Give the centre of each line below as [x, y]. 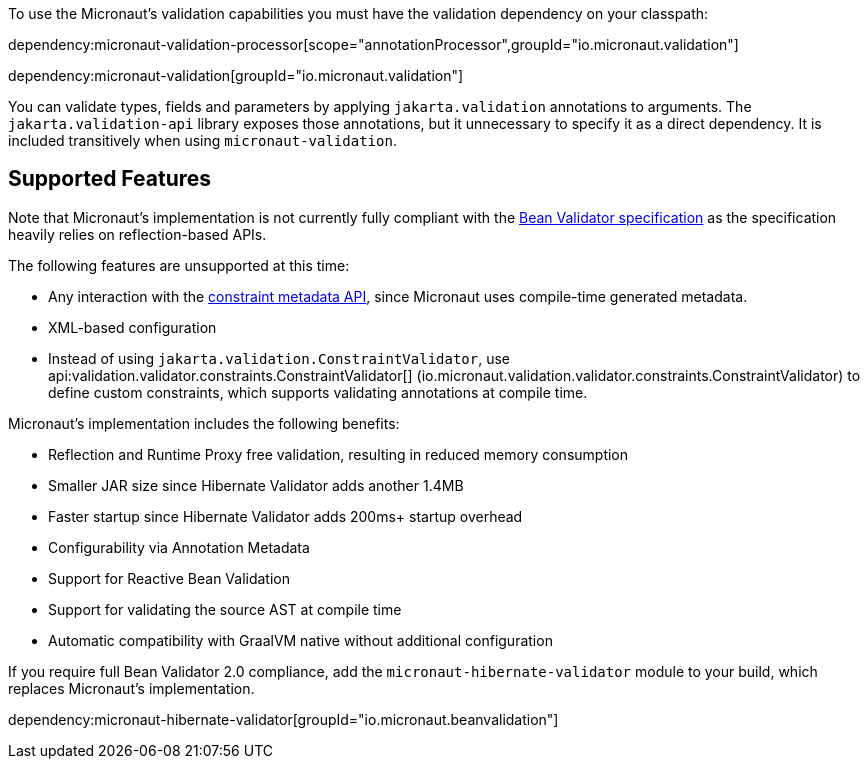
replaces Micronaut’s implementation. [131, 688]
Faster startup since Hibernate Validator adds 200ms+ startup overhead [285, 516]
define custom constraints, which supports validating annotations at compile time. [318, 392]
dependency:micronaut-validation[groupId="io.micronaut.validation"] [236, 75]
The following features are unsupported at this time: [179, 265]
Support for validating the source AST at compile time [225, 609]
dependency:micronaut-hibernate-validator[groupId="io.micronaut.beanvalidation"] [283, 719]
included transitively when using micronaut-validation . [202, 140]
